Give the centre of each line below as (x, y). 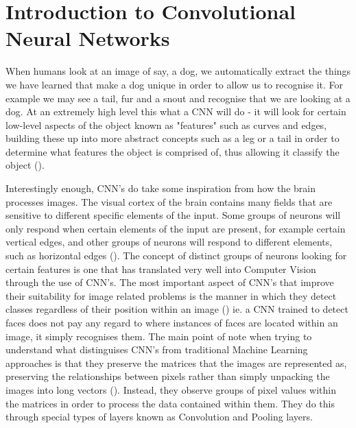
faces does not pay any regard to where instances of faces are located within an (172, 322)
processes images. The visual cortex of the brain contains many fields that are (169, 201)
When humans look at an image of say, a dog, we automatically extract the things (178, 71)
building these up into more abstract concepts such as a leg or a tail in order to (173, 138)
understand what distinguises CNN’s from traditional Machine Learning (157, 349)
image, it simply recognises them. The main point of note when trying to (159, 336)
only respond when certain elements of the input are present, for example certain (176, 228)
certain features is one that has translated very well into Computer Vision (161, 269)
